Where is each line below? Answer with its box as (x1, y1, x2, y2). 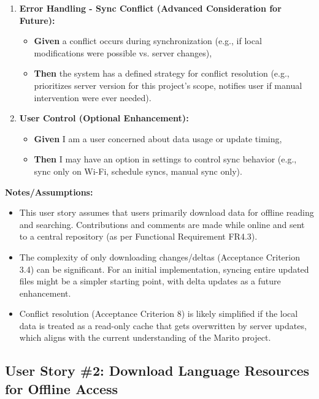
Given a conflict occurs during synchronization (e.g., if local (34, 34, 262, 47)
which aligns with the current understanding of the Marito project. (19, 331, 271, 344)
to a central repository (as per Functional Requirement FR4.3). (19, 230, 258, 243)
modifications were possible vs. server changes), (34, 46, 212, 59)
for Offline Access (5, 379, 118, 398)
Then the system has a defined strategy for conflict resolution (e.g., (34, 67, 290, 80)
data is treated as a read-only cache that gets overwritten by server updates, (19, 319, 307, 332)
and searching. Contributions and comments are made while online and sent (19, 218, 305, 230)
